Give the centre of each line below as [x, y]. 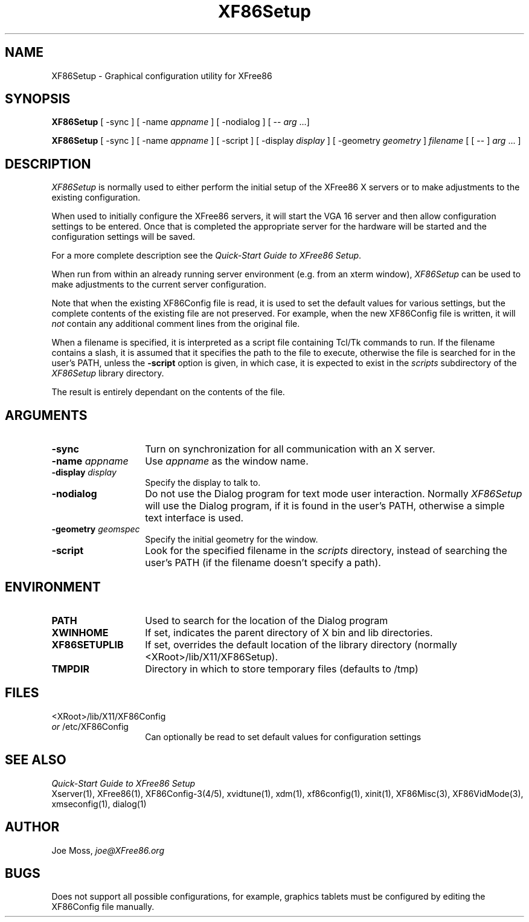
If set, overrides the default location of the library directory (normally [301, 644]
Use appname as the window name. [227, 461]
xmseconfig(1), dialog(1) [99, 804]
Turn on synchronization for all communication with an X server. [290, 449]
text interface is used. [194, 518]
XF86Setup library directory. [108, 373]
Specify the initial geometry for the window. [232, 540]
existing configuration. [96, 198]
